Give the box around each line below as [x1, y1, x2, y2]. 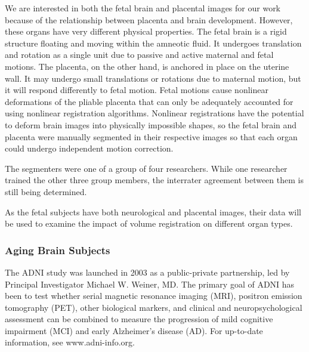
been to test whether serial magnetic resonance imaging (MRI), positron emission [5, 289, 302, 302]
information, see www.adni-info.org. [5, 336, 135, 348]
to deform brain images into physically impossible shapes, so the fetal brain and [5, 118, 297, 131]
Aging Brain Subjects [5, 242, 110, 257]
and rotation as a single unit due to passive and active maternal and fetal [5, 48, 274, 61]
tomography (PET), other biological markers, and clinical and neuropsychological [5, 301, 302, 313]
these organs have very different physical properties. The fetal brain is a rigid [5, 25, 287, 38]
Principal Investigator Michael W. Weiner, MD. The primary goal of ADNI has [5, 277, 295, 290]
